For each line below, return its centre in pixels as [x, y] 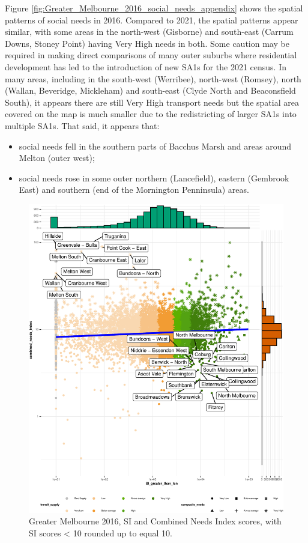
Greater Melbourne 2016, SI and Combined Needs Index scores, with [155, 521]
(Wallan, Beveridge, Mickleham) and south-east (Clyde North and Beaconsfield [150, 90]
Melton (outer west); [57, 158]
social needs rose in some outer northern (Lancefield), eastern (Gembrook [154, 177]
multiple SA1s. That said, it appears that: [82, 125]
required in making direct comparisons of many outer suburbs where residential [151, 55]
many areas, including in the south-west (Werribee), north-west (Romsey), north [153, 78]
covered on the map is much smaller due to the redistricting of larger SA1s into [151, 114]
